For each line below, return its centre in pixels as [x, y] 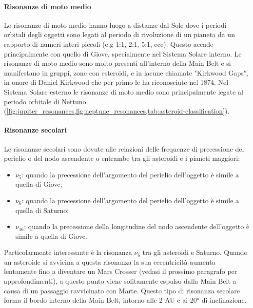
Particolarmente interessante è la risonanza [68, 252]
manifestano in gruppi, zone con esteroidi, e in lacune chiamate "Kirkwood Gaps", [126, 72]
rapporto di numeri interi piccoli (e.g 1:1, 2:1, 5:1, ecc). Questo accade [109, 44]
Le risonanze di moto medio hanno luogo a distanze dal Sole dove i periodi [115, 25]
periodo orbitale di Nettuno [45, 101]
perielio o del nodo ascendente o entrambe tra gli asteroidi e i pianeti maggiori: [122, 158]
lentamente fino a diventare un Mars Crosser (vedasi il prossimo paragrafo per [121, 271]
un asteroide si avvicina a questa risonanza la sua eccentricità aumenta [110, 261]
